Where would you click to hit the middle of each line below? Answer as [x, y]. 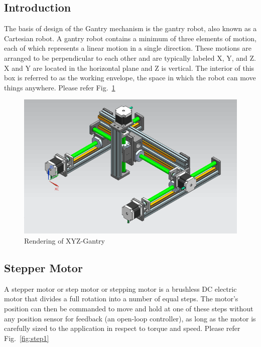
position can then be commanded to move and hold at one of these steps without [129, 309]
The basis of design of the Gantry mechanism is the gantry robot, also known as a [130, 28]
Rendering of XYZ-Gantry [64, 241]
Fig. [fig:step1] [27, 338]
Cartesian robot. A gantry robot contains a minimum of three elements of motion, [130, 38]
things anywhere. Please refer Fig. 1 [60, 87]
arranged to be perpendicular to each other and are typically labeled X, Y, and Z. [130, 57]
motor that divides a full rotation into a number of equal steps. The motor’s [121, 299]
